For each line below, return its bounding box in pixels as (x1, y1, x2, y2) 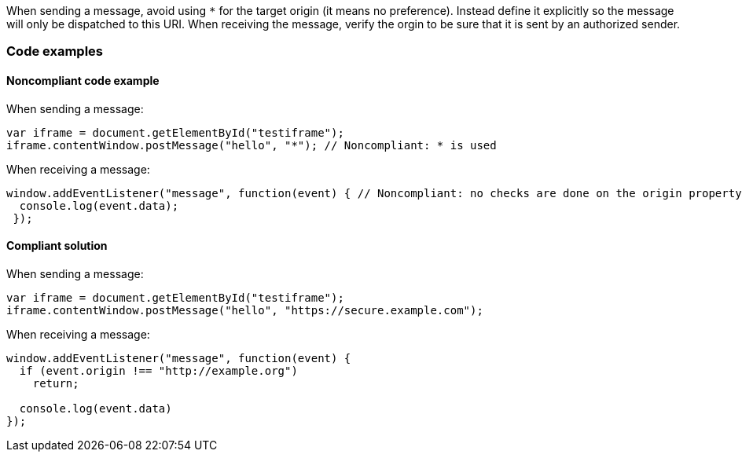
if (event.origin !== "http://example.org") (19, 364, 298, 377)
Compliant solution (6, 239, 108, 253)
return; (32, 376, 79, 390)
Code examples (6, 43, 104, 60)
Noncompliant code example (6, 73, 160, 87)
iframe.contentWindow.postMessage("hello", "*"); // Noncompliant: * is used (6, 138, 497, 152)
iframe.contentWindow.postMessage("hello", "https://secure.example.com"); (6, 303, 483, 317)
